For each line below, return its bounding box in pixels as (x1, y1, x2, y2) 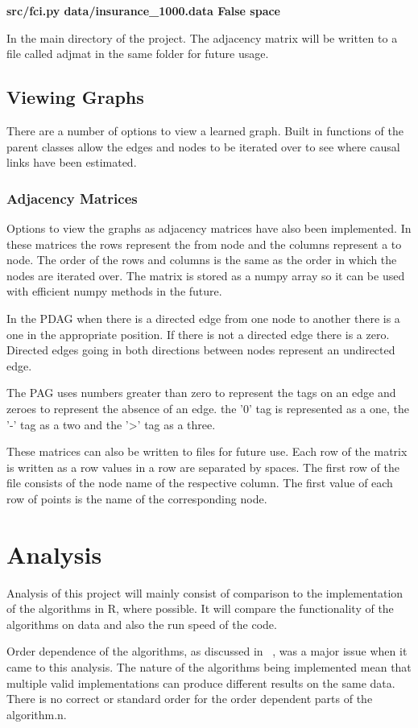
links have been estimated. (6, 154, 137, 171)
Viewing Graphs (6, 85, 144, 110)
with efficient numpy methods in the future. (6, 283, 222, 300)
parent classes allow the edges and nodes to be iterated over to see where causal (6, 138, 400, 155)
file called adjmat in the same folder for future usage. (6, 45, 269, 62)
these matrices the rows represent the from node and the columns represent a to (6, 235, 402, 252)
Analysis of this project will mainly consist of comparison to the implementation (6, 584, 404, 601)
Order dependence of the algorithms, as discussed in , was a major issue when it (6, 643, 408, 660)
